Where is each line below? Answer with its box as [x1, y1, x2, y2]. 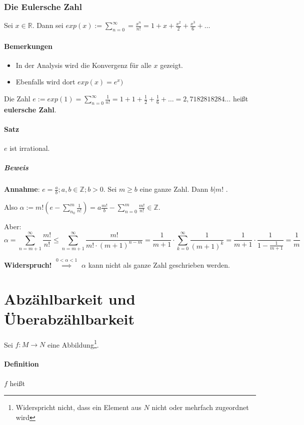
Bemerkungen [4, 40, 53, 51]
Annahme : [4, 184, 40, 194]
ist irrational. [9, 143, 50, 153]
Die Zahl [4, 93, 30, 103]
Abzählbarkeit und [4, 289, 135, 309]
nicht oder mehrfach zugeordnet [151, 402, 249, 413]
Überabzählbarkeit [4, 308, 135, 329]
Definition [4, 359, 39, 369]
